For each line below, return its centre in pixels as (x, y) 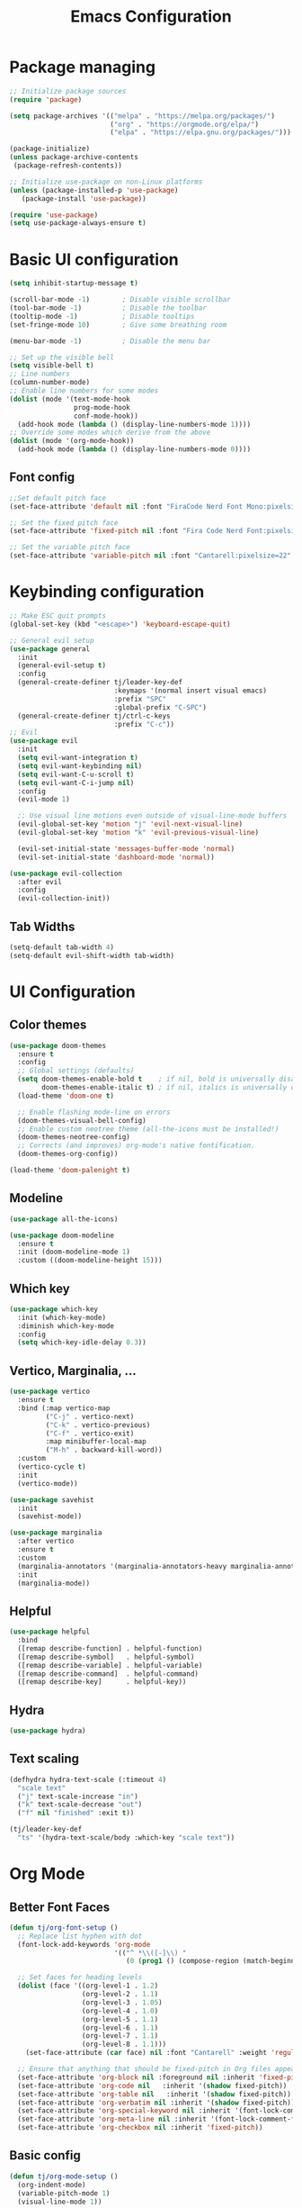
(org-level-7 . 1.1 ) (120, 2036)
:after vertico (46, 1542)
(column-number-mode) (50, 383)
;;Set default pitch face (58, 498)
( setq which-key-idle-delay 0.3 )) (82, 1343)
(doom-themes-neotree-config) (74, 1137)
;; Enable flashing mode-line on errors (94, 1112)
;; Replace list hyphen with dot (80, 1936)
